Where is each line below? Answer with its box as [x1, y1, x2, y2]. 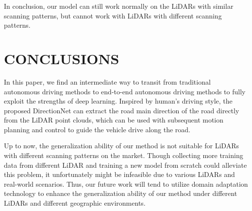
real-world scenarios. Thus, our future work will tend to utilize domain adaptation [4, 178, 248, 189]
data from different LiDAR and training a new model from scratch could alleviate [4, 159, 247, 170]
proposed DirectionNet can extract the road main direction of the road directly [4, 105, 239, 115]
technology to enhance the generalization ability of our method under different [4, 188, 237, 198]
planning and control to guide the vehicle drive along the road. [4, 124, 190, 134]
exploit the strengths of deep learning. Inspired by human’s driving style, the [4, 96, 233, 106]
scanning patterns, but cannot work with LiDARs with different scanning [4, 10, 222, 20]
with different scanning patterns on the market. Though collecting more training [4, 150, 243, 160]
